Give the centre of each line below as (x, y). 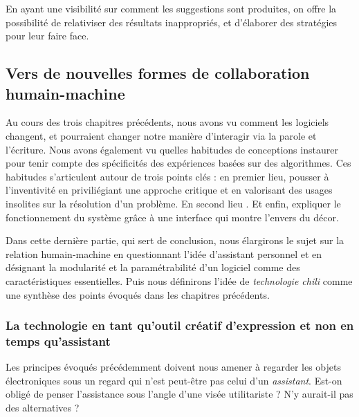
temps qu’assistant (58, 341)
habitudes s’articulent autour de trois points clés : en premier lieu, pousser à (167, 176)
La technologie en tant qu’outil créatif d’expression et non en (180, 325)
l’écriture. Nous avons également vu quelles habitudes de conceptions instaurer (172, 149)
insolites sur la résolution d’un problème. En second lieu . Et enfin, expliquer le (173, 203)
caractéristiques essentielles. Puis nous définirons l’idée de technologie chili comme (179, 280)
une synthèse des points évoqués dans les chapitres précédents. (138, 294)
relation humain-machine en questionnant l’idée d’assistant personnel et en (164, 253)
